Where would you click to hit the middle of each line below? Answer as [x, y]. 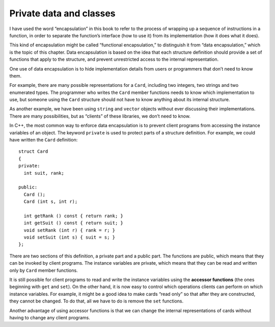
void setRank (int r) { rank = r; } [70, 230]
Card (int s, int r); [51, 202]
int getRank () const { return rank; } [73, 216]
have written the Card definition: [44, 140]
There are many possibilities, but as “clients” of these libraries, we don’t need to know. [100, 116]
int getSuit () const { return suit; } [73, 223]
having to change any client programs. [50, 318]
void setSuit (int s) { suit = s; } [70, 237]
